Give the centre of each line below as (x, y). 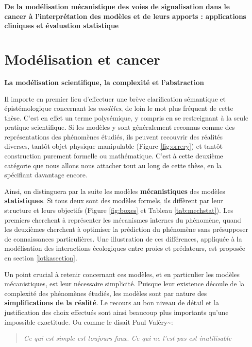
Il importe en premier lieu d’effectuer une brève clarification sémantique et (115, 98)
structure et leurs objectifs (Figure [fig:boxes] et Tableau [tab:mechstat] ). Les (119, 210)
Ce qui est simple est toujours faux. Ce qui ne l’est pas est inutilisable (127, 338)
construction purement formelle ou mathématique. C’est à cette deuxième (114, 156)
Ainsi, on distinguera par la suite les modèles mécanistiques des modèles (115, 191)
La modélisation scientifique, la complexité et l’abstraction (104, 82)
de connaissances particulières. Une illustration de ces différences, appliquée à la (123, 238)
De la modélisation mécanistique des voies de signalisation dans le (117, 6)
